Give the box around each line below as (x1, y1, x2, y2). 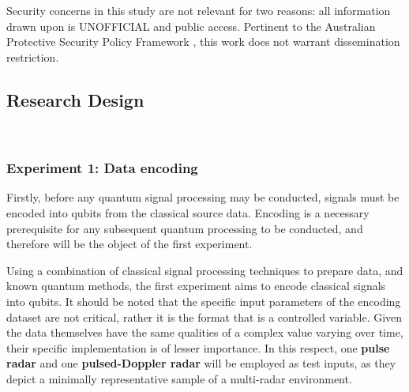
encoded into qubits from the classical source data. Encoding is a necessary (6, 204, 370, 220)
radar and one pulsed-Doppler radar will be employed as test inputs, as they (6, 355, 396, 371)
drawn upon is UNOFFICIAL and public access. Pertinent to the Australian (6, 17, 376, 34)
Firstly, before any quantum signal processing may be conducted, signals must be (6, 189, 400, 205)
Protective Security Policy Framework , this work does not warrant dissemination (6, 33, 400, 50)
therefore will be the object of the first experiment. (6, 236, 253, 252)
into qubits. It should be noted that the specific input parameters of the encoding (6, 292, 401, 309)
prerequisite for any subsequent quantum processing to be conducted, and (6, 220, 363, 236)
